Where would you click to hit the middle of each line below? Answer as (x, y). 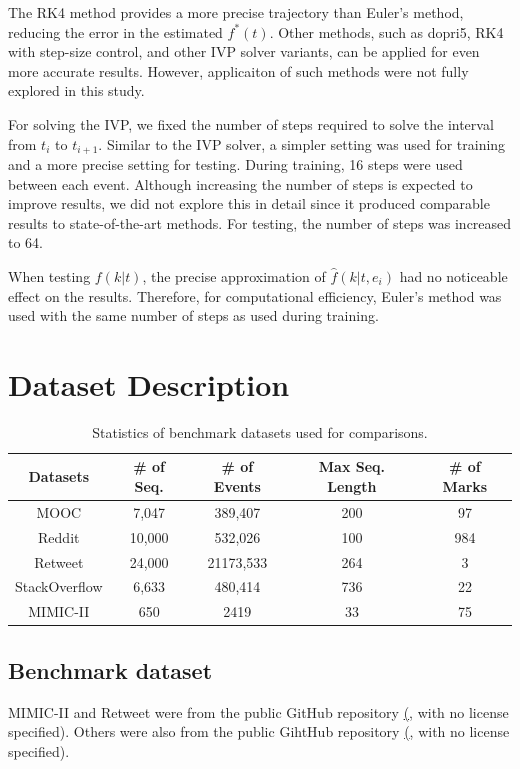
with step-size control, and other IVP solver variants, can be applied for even (244, 51)
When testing (49, 275)
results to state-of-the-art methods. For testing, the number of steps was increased (260, 222)
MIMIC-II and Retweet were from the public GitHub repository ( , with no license (258, 711)
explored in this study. (76, 90)
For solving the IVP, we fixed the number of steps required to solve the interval (251, 123)
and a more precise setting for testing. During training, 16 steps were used (235, 164)
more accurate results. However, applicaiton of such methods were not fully (238, 70)
